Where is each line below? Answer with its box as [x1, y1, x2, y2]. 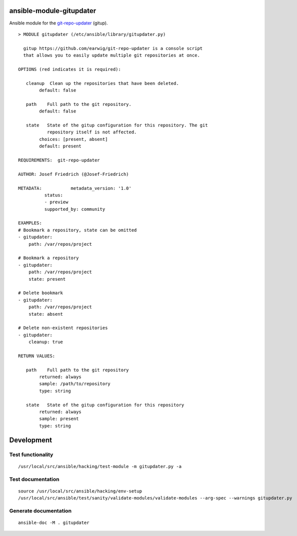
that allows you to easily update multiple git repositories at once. [23, 52, 200, 58]
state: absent [28, 311, 63, 317]
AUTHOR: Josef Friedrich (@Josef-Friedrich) [18, 171, 129, 177]
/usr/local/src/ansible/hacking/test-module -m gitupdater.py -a [18, 464, 182, 469]
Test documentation [9, 476, 59, 483]
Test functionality [9, 451, 53, 458]
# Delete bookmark [18, 290, 63, 296]
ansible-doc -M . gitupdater [18, 520, 89, 526]
